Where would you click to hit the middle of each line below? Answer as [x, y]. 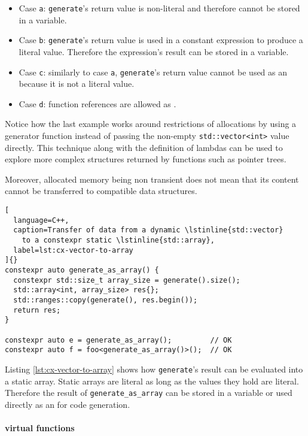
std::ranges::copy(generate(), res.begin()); [106, 300]
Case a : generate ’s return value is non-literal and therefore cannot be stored [159, 8]
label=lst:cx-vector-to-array [73, 250]
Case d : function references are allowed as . [97, 103]
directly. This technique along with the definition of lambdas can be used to [144, 147]
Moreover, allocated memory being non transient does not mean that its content [152, 179]
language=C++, [41, 220]
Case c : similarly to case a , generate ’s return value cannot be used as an [153, 72]
